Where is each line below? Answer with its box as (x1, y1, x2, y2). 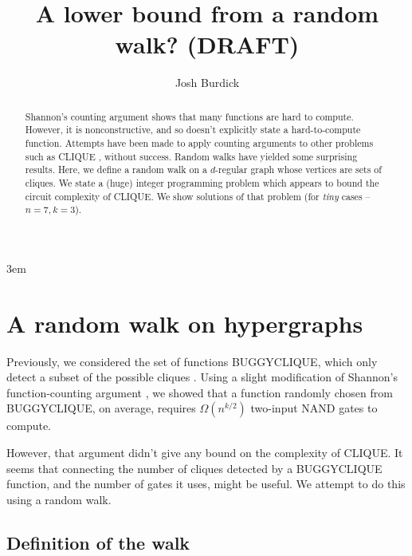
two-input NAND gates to (250, 400, 378, 416)
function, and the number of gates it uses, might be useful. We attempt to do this (6, 475, 406, 492)
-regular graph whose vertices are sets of (215, 163, 382, 176)
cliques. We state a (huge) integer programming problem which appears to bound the (25, 175, 379, 189)
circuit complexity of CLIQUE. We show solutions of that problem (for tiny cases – (25, 189, 371, 203)
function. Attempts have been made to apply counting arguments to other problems (25, 136, 374, 150)
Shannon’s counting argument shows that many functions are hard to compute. (25, 109, 354, 123)
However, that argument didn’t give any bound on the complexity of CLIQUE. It (6, 444, 403, 461)
